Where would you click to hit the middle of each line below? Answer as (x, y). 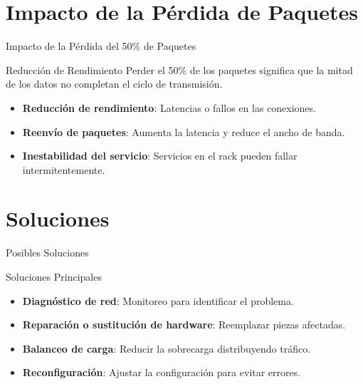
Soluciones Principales (54, 276)
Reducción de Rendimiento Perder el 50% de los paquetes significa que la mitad (179, 69)
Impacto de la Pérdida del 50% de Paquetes (101, 46)
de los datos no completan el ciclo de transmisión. (114, 84)
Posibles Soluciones (47, 253)
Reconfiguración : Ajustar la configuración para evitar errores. (162, 372)
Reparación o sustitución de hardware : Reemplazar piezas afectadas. (184, 325)
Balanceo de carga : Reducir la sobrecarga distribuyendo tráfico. (167, 348)
